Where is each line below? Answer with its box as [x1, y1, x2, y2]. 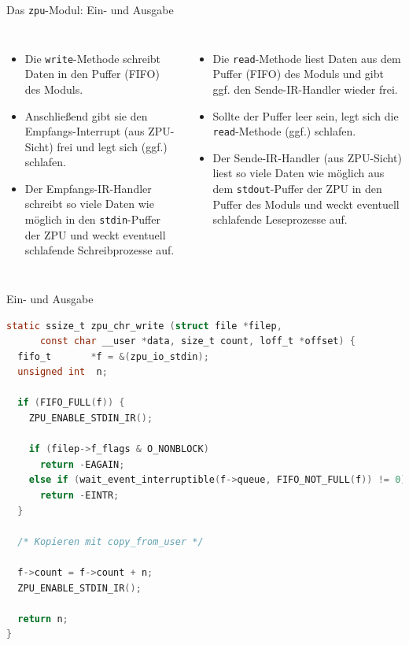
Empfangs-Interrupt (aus [24, 123, 145, 139]
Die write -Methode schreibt [24, 50, 161, 66]
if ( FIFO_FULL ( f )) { [17, 397, 125, 409]
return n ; [17, 613, 68, 625]
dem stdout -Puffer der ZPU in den [212, 180, 382, 196]
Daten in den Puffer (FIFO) [24, 65, 160, 82]
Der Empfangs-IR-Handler [24, 180, 152, 196]
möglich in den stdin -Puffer [24, 211, 160, 228]
